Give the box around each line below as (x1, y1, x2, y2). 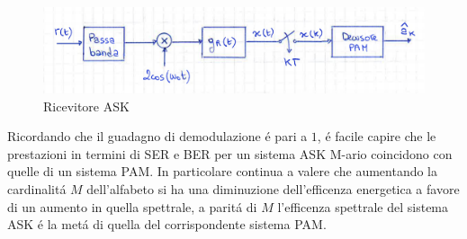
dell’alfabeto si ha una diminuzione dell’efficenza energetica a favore (86, 180, 460, 199)
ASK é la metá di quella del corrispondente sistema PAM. (7, 215, 327, 234)
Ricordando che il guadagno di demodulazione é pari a (7, 127, 308, 146)
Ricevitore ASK (43, 96, 130, 115)
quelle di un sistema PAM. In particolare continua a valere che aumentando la (7, 162, 438, 181)
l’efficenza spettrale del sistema (277, 197, 449, 216)
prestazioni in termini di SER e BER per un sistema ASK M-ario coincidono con (7, 144, 453, 163)
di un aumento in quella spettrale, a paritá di (7, 197, 257, 216)
